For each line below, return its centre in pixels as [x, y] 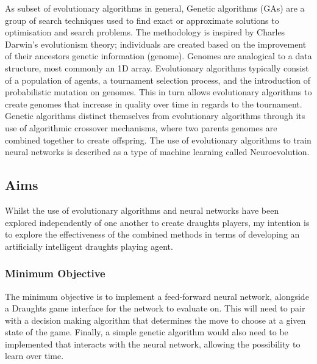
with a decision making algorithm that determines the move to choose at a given [155, 320]
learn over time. [34, 356]
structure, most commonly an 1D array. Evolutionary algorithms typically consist [157, 67]
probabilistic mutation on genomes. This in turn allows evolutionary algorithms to [158, 92]
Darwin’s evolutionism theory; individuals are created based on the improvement [156, 44]
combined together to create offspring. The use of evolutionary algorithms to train [158, 140]
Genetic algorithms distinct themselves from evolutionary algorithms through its [155, 116]
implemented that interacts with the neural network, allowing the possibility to [153, 344]
